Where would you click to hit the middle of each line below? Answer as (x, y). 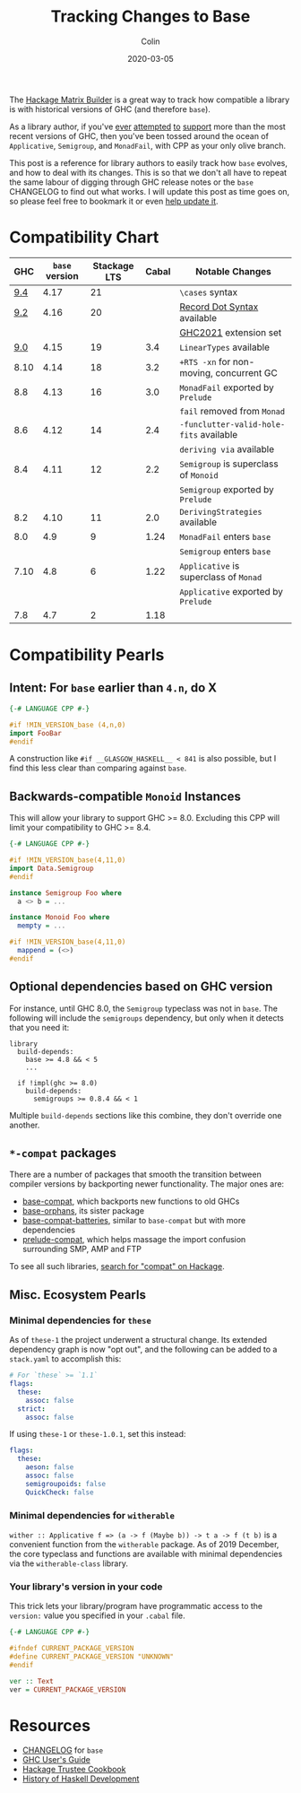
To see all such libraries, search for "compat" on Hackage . (117, 1266)
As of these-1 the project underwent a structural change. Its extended (138, 1340)
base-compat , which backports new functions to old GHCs (131, 1201)
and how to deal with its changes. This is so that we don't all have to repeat (148, 172)
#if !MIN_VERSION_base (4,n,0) (68, 725)
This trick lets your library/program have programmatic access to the (136, 1606)
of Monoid (198, 474)
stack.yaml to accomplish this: (65, 1359)
